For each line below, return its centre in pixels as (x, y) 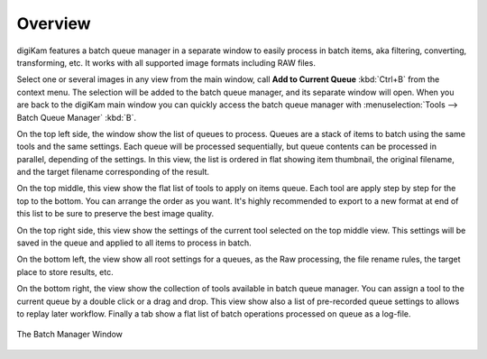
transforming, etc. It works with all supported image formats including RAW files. (166, 62)
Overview (54, 23)
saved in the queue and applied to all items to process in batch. (134, 243)
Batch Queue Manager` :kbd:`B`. (77, 117)
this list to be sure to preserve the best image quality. (115, 214)
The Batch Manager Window (70, 335)
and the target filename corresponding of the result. (113, 172)
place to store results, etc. (65, 272)
